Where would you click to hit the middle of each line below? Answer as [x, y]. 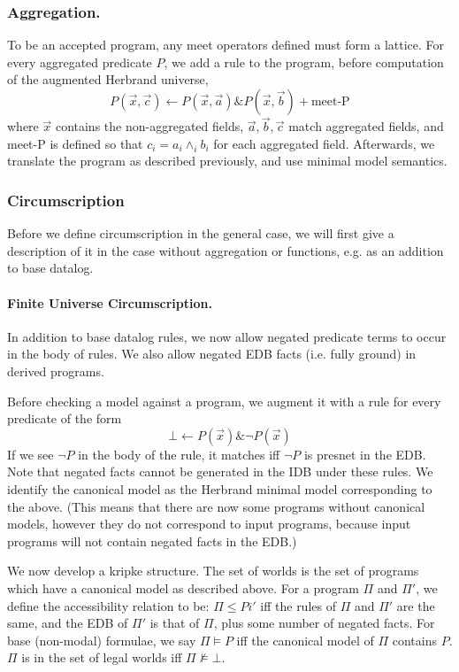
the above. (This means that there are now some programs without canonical [216, 506]
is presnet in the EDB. [365, 454]
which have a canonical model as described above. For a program [183, 587]
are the [416, 605]
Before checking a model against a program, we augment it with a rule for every [224, 401]
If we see [31, 454]
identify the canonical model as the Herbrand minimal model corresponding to [220, 488]
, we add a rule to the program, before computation [304, 62]
